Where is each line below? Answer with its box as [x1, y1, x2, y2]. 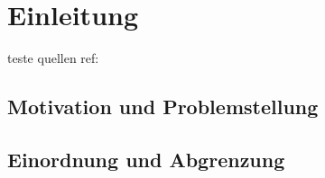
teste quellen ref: [7, 49, 99, 67]
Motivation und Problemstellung [7, 93, 319, 120]
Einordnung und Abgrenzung [7, 145, 285, 173]
